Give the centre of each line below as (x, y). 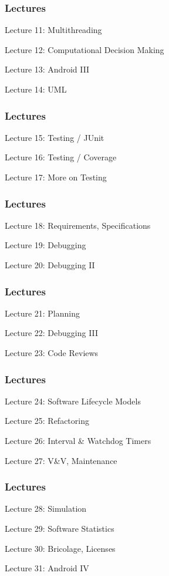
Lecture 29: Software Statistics (60, 528)
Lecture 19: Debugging (45, 245)
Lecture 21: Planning (43, 313)
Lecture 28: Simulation (46, 508)
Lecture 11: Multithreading (53, 30)
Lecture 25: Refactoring (47, 421)
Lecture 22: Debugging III (52, 333)
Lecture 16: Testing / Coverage (61, 157)
